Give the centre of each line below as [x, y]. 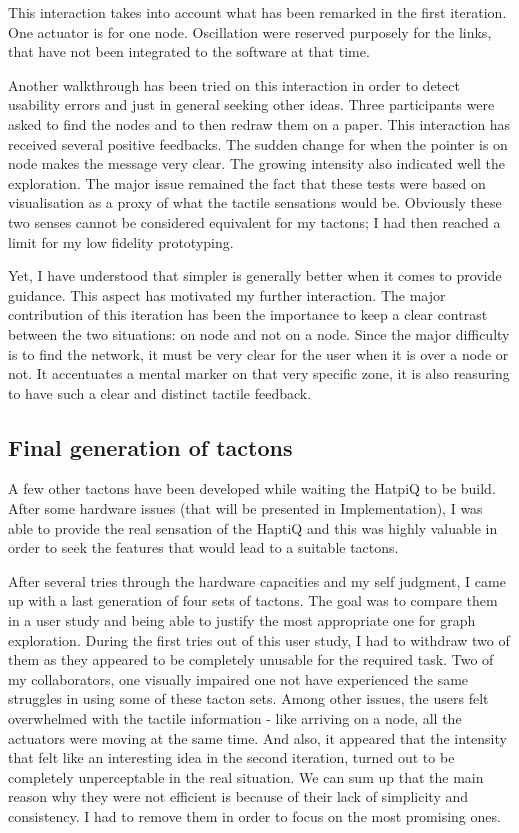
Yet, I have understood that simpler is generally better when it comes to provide [255, 275]
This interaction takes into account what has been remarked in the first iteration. [257, 12]
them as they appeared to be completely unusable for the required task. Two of [251, 659]
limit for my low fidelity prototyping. [121, 241]
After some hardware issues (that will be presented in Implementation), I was [245, 508]
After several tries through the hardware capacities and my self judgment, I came [257, 580]
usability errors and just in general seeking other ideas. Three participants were [251, 104]
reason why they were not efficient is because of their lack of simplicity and [238, 796]
